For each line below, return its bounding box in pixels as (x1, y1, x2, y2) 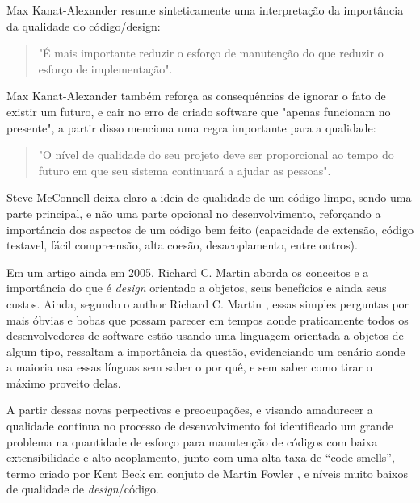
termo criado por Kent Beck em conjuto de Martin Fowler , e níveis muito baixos (6, 464, 408, 481)
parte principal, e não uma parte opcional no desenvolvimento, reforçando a (6, 204, 381, 221)
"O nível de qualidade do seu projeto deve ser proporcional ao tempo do (38, 146, 394, 163)
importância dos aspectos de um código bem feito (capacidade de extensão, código (6, 220, 414, 237)
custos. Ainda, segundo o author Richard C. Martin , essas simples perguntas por (6, 295, 409, 312)
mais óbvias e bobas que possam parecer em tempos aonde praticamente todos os (6, 311, 409, 328)
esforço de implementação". (38, 60, 173, 77)
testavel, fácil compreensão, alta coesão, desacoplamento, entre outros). (6, 237, 358, 254)
